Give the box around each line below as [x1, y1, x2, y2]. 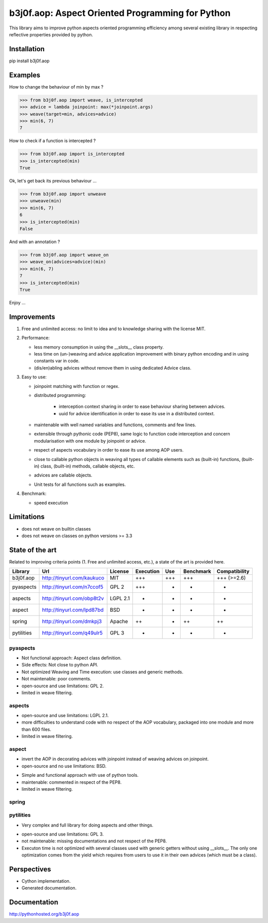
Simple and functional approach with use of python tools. [21, 772, 139, 778]
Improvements [9, 312, 56, 321]
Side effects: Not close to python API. [21, 662, 99, 668]
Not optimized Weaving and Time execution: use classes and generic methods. [21, 669, 184, 675]
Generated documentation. [21, 885, 77, 891]
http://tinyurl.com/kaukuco [42, 574, 104, 581]
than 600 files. [21, 726, 52, 732]
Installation [9, 45, 45, 53]
